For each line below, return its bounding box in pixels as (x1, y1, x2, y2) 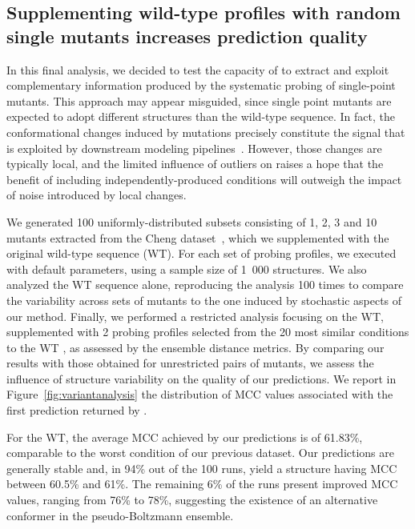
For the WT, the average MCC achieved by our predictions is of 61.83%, (6, 428, 363, 445)
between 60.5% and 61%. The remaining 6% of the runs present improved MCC (6, 475, 398, 492)
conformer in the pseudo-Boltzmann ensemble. (6, 507, 234, 523)
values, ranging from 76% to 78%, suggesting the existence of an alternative (6, 491, 378, 508)
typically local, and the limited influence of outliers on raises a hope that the (6, 155, 384, 172)
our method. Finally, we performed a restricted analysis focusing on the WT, (6, 307, 384, 324)
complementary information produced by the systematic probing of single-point (6, 77, 396, 94)
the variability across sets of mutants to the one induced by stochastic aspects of (6, 291, 402, 308)
